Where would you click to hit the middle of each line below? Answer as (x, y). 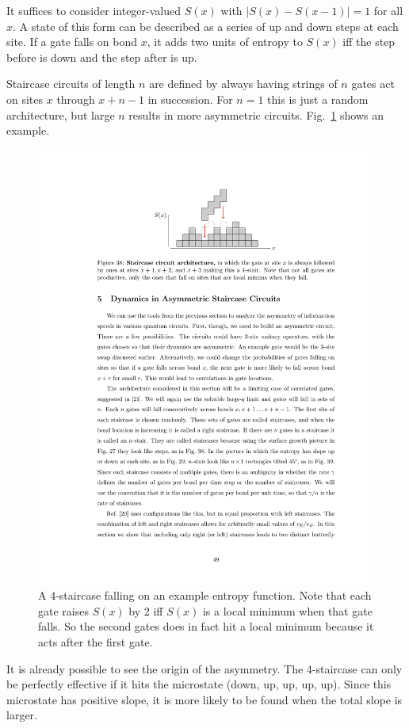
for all (388, 10)
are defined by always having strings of (243, 84)
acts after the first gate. (96, 642)
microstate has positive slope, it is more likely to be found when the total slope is (204, 699)
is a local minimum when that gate (287, 610)
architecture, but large (61, 114)
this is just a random (318, 99)
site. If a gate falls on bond (72, 42)
